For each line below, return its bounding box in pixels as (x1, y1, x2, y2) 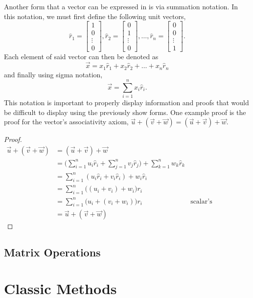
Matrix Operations (4, 245, 101, 260)
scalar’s (190, 198, 212, 205)
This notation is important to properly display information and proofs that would (4, 97, 249, 108)
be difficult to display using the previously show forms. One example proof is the (4, 107, 246, 117)
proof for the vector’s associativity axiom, (4, 116, 129, 127)
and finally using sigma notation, (4, 69, 103, 79)
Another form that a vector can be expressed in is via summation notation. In (4, 1, 238, 11)
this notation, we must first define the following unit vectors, (4, 11, 186, 21)
